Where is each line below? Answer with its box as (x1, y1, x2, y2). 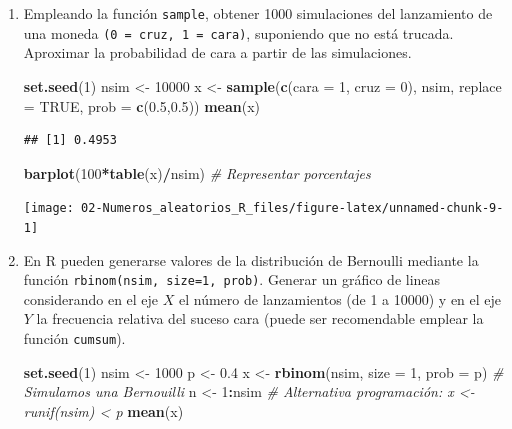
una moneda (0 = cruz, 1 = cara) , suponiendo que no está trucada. (23, 22, 454, 43)
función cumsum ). (23, 328, 126, 349)
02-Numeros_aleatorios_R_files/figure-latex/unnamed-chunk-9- (81, 201, 504, 216)
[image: (23, 201, 74, 216)
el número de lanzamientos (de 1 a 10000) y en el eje (178, 288, 502, 309)
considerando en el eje (23, 288, 159, 309)
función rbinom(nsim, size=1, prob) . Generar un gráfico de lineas (23, 269, 441, 290)
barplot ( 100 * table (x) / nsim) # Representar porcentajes (23, 162, 371, 183)
